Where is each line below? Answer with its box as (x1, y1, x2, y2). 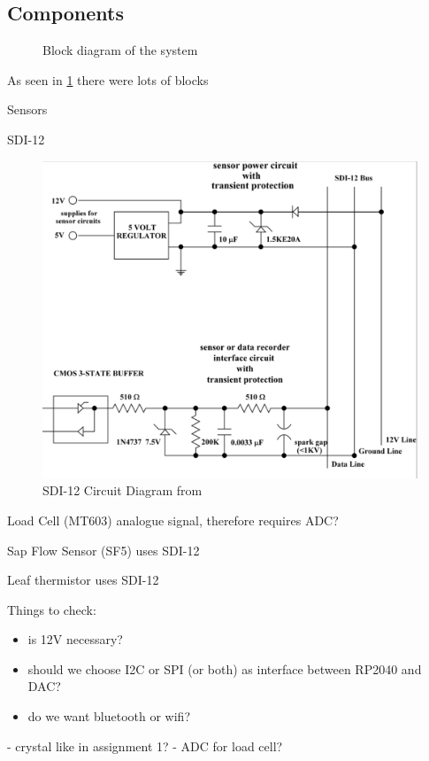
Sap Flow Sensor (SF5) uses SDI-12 (7, 540, 200, 559)
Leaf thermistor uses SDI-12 (7, 571, 159, 589)
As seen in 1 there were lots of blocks (7, 70, 209, 89)
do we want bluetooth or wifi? (27, 707, 191, 726)
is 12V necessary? (27, 630, 123, 648)
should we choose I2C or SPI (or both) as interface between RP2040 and (27, 659, 422, 678)
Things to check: (7, 600, 96, 618)
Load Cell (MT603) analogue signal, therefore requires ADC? (7, 510, 339, 529)
